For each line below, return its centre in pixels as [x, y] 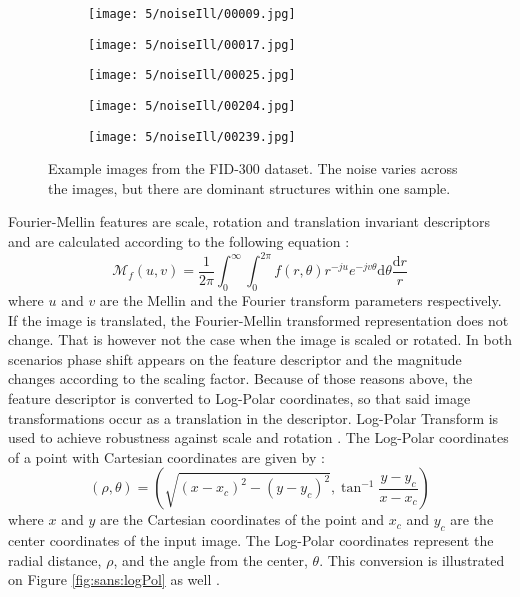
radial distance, [55, 559]
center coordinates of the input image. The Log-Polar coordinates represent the [251, 540]
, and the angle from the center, [210, 559]
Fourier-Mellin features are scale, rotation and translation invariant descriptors [249, 221]
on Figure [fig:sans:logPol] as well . [114, 579]
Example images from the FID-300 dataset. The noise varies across [253, 168]
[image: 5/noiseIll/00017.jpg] [192, 44]
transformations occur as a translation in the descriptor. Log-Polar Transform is [253, 417]
